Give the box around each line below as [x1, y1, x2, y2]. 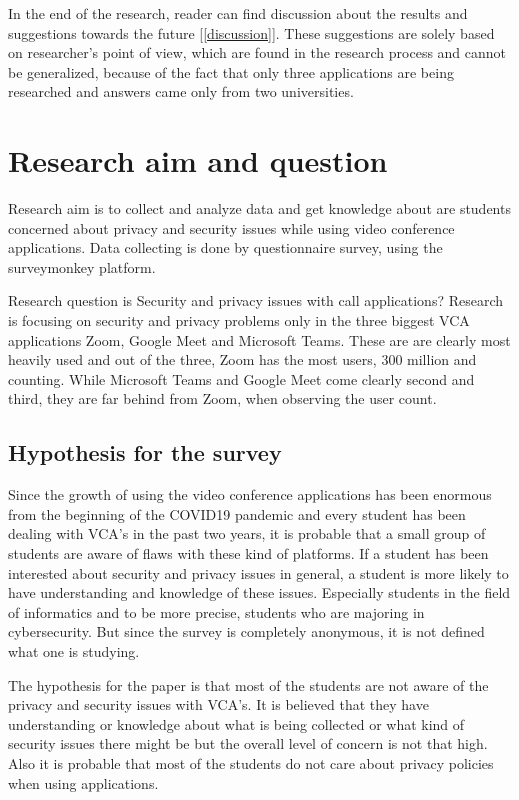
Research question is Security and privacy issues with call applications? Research [8, 290, 504, 311]
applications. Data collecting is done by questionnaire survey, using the [8, 237, 443, 258]
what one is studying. [8, 640, 140, 661]
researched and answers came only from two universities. [8, 81, 354, 102]
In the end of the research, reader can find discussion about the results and [8, 3, 468, 23]
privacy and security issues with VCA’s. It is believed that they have [8, 694, 429, 715]
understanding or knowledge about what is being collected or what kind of [8, 713, 465, 734]
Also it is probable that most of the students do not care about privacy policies [8, 752, 494, 773]
